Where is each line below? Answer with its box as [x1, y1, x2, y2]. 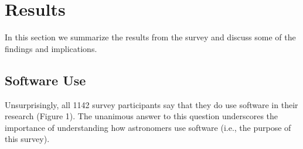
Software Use [5, 71, 86, 89]
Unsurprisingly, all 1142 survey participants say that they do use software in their [5, 98, 298, 110]
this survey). [5, 133, 50, 145]
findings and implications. [5, 42, 97, 54]
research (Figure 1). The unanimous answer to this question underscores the [5, 110, 278, 122]
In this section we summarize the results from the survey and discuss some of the [5, 31, 296, 43]
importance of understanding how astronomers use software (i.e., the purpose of [5, 121, 291, 133]
